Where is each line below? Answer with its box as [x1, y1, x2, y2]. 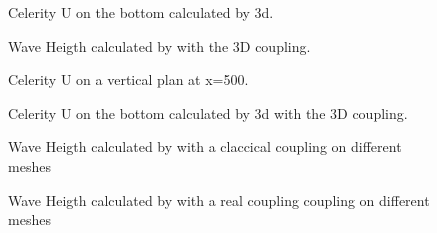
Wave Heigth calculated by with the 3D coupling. [8, 35, 311, 56]
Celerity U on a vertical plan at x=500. [8, 69, 249, 90]
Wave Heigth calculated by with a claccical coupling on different [8, 136, 402, 157]
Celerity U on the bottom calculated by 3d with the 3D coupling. [8, 102, 408, 123]
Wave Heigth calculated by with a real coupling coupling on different [8, 189, 430, 210]
